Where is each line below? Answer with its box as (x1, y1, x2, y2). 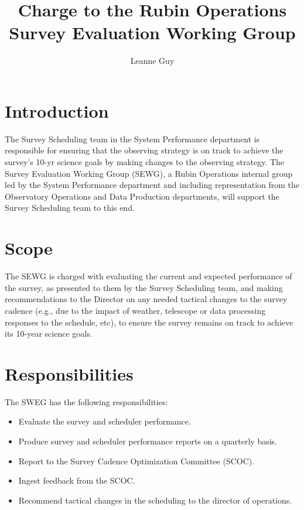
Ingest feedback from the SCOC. (18, 474, 135, 487)
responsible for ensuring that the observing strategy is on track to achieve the (5, 144, 283, 156)
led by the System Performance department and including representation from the (5, 179, 300, 191)
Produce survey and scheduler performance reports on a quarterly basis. (18, 435, 277, 447)
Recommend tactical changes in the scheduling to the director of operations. (18, 494, 292, 506)
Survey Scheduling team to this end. (5, 201, 135, 214)
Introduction (5, 98, 109, 122)
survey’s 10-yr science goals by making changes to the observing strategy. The (5, 156, 285, 168)
